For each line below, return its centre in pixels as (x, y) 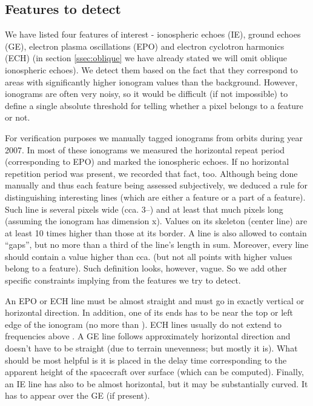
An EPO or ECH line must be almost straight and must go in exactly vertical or (155, 300)
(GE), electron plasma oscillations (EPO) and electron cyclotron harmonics (145, 46)
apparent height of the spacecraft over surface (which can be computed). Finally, (155, 372)
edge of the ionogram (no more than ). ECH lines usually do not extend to (143, 324)
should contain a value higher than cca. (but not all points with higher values (149, 256)
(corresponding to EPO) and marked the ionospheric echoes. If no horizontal (147, 161)
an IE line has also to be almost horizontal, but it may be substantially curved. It (156, 383)
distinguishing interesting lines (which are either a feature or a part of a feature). (155, 197)
